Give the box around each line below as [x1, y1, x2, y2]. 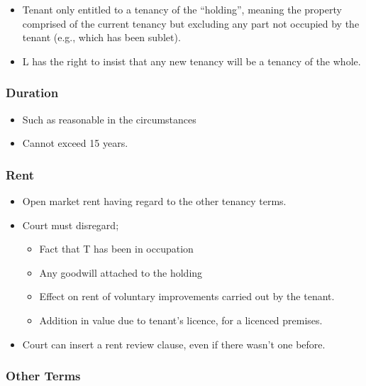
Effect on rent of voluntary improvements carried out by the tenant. [39, 289, 335, 304]
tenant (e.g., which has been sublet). [22, 30, 181, 45]
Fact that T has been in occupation [39, 241, 194, 256]
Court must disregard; [22, 217, 119, 232]
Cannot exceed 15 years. [22, 136, 128, 150]
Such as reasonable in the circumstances [22, 111, 196, 126]
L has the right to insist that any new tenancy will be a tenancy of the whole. [22, 53, 361, 68]
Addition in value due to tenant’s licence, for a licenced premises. [39, 312, 323, 327]
